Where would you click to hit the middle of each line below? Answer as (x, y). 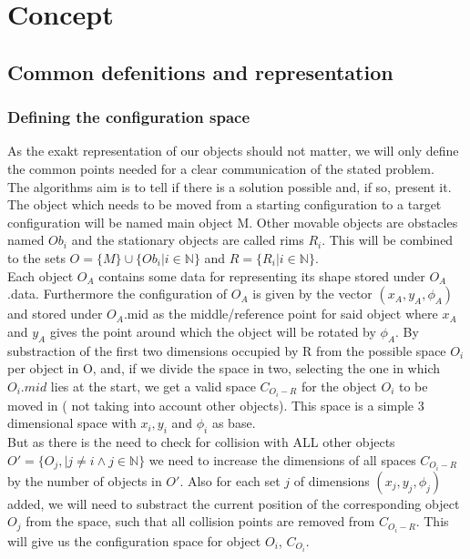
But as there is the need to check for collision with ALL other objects (201, 442)
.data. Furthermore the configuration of (117, 294)
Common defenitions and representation (200, 71)
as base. (234, 423)
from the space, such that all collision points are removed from (200, 521)
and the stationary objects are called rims (188, 240)
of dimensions (332, 480)
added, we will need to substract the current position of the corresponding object (234, 503)
